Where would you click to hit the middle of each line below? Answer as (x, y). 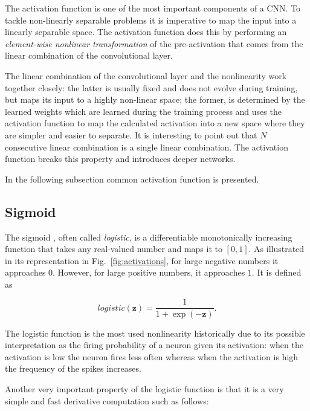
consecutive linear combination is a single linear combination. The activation (147, 147)
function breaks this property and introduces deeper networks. (120, 159)
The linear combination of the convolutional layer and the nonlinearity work (146, 75)
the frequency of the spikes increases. (73, 368)
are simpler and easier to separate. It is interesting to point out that (131, 134)
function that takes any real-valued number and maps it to (114, 249)
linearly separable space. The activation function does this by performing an (146, 32)
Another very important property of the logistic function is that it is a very (144, 388)
